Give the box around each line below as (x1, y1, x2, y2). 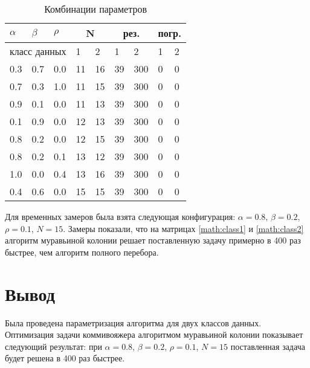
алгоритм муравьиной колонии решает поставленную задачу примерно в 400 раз (5, 234, 301, 247)
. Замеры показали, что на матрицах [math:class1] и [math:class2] (63, 222, 304, 234)
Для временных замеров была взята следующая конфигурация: (5, 210, 236, 222)
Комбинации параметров (44, 2, 147, 16)
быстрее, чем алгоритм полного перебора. (5, 245, 159, 258)
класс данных (10, 44, 66, 58)
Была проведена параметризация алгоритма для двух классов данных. (5, 316, 262, 329)
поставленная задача (230, 340, 305, 352)
